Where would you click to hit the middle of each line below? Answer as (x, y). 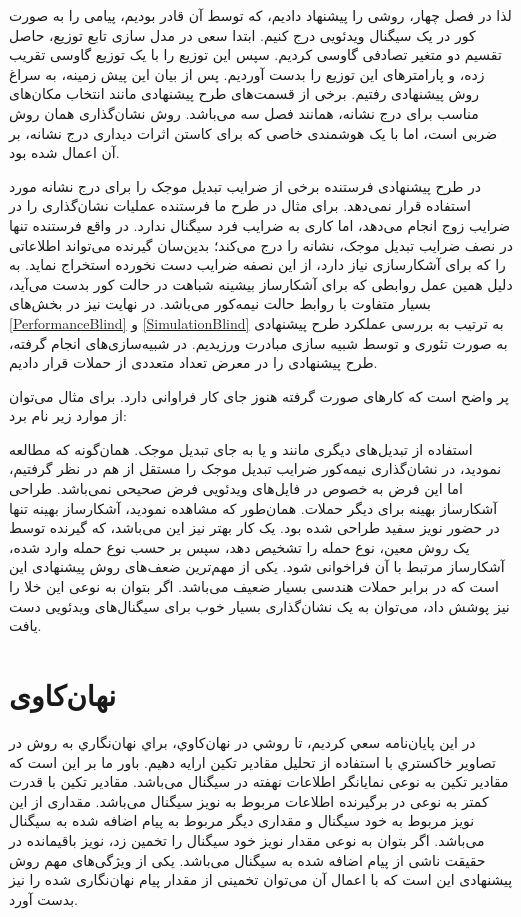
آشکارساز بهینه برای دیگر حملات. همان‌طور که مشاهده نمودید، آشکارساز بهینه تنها (253, 507)
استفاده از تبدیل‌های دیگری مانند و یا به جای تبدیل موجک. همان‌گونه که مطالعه (241, 448)
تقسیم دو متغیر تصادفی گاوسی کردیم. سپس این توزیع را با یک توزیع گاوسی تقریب (255, 54)
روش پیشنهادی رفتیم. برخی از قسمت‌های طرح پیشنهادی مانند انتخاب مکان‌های (244, 93)
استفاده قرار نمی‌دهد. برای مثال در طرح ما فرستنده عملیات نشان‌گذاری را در (240, 205)
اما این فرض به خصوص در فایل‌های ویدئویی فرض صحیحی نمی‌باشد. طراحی (236, 488)
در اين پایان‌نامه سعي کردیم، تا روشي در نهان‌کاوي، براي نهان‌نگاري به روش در (242, 741)
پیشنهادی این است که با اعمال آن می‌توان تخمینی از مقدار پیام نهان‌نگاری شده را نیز (261, 879)
